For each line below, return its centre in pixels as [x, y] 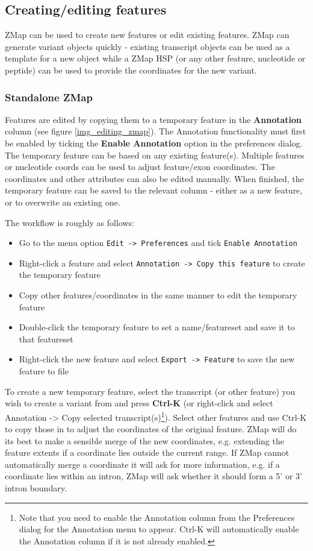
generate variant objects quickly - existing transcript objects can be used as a [147, 46]
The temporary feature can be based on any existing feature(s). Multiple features [155, 155]
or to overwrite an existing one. [63, 202]
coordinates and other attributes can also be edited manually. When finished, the [154, 178]
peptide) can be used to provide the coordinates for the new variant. [131, 70]
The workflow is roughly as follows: [70, 222]
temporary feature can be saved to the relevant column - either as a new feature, [154, 190]
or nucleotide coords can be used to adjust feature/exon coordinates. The [140, 167]
